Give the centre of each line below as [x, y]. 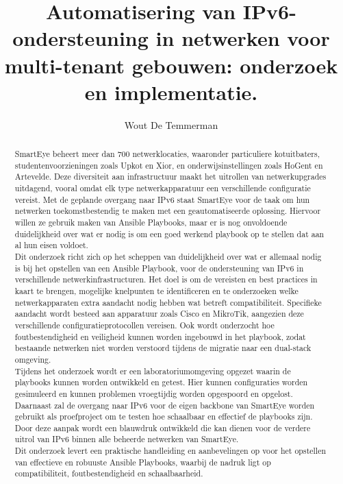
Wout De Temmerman [171, 124]
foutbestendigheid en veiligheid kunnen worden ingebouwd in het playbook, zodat [160, 336]
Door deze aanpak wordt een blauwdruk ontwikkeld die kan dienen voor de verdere [163, 427]
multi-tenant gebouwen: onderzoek [171, 65]
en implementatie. [171, 92]
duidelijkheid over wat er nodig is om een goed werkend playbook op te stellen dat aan [169, 233]
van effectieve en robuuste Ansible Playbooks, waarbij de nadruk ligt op [143, 462]
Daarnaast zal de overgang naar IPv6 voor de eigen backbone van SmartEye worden [165, 405]
